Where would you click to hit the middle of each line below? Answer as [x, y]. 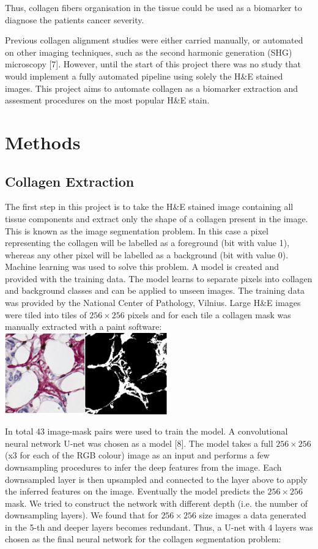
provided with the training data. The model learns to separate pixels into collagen [159, 278]
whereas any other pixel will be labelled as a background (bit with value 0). [147, 254]
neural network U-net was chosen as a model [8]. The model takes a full [139, 443]
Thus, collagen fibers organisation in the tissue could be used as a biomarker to [153, 7]
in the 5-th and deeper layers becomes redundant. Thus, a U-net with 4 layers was [159, 527]
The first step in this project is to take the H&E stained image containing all [149, 207]
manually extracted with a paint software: [83, 327]
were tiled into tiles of [46, 314]
